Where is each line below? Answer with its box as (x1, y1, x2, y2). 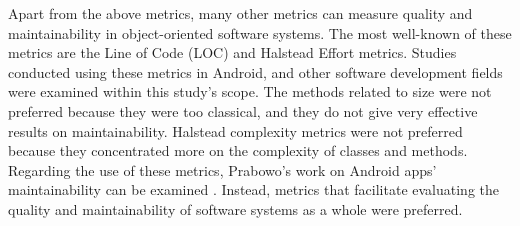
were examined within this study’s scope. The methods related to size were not (8, 81, 492, 102)
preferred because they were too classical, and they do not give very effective (8, 100, 478, 121)
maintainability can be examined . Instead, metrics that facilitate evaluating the (8, 179, 499, 200)
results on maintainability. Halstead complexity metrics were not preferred (8, 120, 463, 141)
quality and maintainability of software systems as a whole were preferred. (8, 198, 463, 219)
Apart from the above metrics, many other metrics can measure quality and (8, 3, 473, 23)
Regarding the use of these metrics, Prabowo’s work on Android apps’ (8, 159, 437, 180)
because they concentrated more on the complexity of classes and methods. (8, 140, 468, 161)
